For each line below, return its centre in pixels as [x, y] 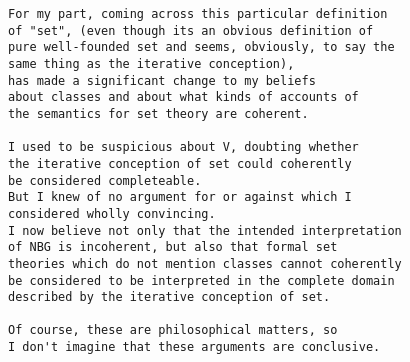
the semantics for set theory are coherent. [158, 113]
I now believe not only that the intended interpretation [205, 230]
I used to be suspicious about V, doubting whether [183, 147]
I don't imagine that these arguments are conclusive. [194, 347]
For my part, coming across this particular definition [198, 14]
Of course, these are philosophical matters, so [173, 330]
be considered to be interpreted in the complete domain [201, 280]
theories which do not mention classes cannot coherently [205, 263]
